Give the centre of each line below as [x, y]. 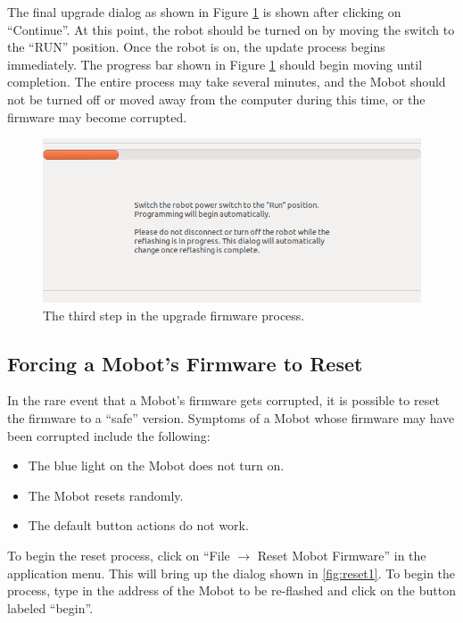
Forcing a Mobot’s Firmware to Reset [185, 363]
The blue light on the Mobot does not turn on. [156, 465]
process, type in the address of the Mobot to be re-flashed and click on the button [231, 590]
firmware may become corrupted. [97, 116]
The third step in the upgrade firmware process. [174, 315]
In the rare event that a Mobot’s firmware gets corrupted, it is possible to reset [223, 400]
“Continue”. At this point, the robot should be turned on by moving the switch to [231, 29]
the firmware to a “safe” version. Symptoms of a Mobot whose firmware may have [231, 417]
